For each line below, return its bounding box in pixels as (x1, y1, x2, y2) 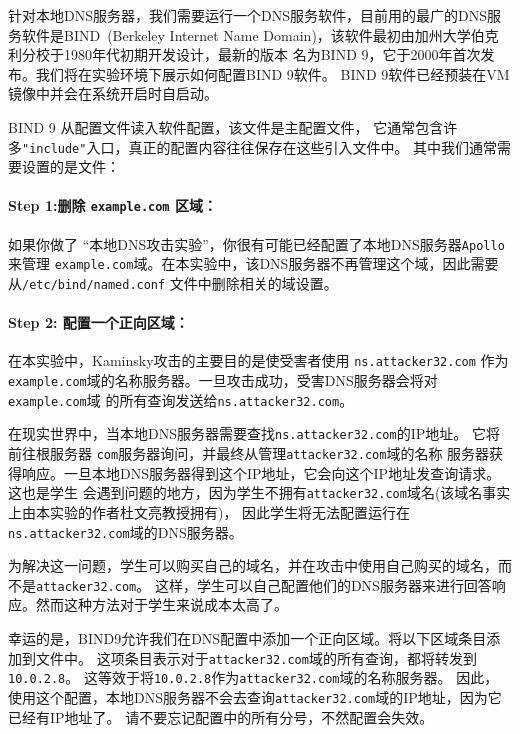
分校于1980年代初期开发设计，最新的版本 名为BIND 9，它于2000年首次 (21, 44, 481, 65)
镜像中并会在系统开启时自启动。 (8, 83, 218, 104)
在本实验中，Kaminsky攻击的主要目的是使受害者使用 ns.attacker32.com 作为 (8, 350, 509, 371)
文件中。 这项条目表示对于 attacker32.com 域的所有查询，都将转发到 (35, 647, 477, 668)
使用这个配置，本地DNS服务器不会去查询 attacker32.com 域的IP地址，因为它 (8, 686, 502, 707)
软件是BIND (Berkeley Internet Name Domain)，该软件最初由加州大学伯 (21, 24, 485, 45)
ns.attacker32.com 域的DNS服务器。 (8, 521, 243, 542)
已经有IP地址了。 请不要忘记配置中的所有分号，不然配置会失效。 (8, 706, 434, 727)
